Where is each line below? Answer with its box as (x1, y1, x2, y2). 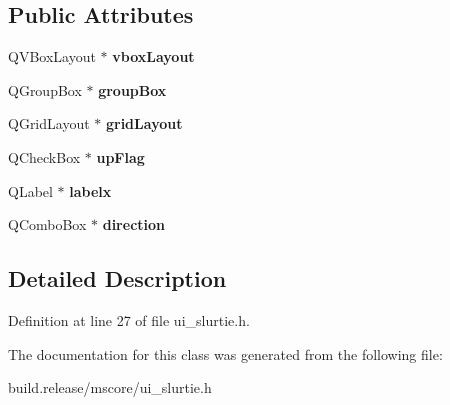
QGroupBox (8, 79, 82, 100)
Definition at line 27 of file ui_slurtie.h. (8, 309, 250, 330)
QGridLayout (8, 113, 90, 134)
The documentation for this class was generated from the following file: (8, 343, 443, 364)
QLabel (8, 180, 53, 201)
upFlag (96, 146, 145, 167)
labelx (69, 180, 112, 201)
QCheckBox (8, 146, 81, 167)
